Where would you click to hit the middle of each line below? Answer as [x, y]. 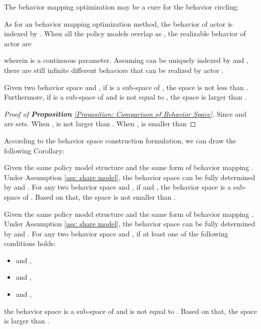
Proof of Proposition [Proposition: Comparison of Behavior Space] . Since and [125, 113]
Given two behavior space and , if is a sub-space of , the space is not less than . [126, 87]
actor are [18, 43]
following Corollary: [34, 150]
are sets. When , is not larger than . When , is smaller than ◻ [100, 124]
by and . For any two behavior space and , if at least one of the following [116, 233]
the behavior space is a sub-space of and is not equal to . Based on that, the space [130, 311]
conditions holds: [30, 243]
